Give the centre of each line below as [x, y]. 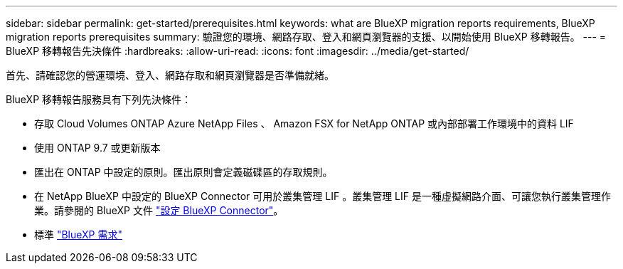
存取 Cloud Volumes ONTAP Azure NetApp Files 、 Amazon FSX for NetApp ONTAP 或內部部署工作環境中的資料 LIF [304, 123]
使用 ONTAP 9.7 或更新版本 [97, 148]
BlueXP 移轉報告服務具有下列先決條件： [99, 99]
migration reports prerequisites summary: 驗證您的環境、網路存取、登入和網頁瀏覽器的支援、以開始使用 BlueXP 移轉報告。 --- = [306, 37]
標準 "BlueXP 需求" [79, 234]
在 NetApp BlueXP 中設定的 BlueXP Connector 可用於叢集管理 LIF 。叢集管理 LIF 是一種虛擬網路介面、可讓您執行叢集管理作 [323, 196]
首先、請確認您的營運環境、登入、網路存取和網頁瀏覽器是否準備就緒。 [170, 75]
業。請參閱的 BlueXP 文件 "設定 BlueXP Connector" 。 [159, 210]
